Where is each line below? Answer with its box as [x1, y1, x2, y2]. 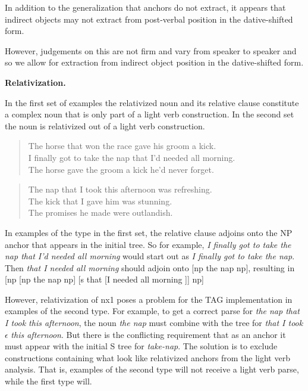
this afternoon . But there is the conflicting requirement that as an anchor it [11, 328, 286, 340]
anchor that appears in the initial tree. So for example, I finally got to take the [5, 238, 291, 250]
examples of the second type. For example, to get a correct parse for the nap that [5, 305, 300, 317]
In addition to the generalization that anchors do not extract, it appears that [5, 1, 286, 13]
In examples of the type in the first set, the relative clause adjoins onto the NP [5, 226, 293, 238]
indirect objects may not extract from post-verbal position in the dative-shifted [5, 13, 293, 25]
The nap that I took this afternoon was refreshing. [28, 183, 212, 195]
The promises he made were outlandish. [28, 206, 173, 219]
